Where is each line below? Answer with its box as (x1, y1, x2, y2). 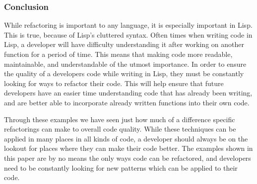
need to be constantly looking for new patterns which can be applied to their (4, 162, 238, 173)
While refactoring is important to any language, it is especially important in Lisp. (4, 20, 253, 30)
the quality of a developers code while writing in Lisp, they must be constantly (4, 68, 244, 79)
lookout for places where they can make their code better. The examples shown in (4, 143, 253, 153)
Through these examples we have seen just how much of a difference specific (4, 114, 235, 124)
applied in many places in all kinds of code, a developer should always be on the (4, 133, 248, 143)
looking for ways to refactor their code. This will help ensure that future (4, 78, 224, 88)
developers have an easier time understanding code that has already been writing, (4, 88, 253, 98)
